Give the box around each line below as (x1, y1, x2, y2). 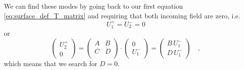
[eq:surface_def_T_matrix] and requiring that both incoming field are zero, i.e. (4, 10, 241, 20)
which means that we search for (4, 58, 98, 69)
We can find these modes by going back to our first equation (4, 1, 183, 11)
